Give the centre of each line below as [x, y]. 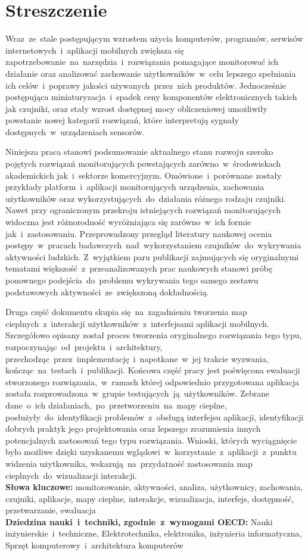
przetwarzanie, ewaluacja [51, 510]
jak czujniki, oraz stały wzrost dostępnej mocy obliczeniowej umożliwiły [136, 108]
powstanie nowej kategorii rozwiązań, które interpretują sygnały [122, 120]
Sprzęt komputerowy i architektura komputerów [94, 545]
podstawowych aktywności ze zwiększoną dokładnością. [107, 291]
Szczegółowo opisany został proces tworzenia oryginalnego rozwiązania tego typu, [154, 335]
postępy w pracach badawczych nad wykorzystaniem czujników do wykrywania [153, 245]
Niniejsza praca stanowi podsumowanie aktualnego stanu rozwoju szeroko [139, 152]
